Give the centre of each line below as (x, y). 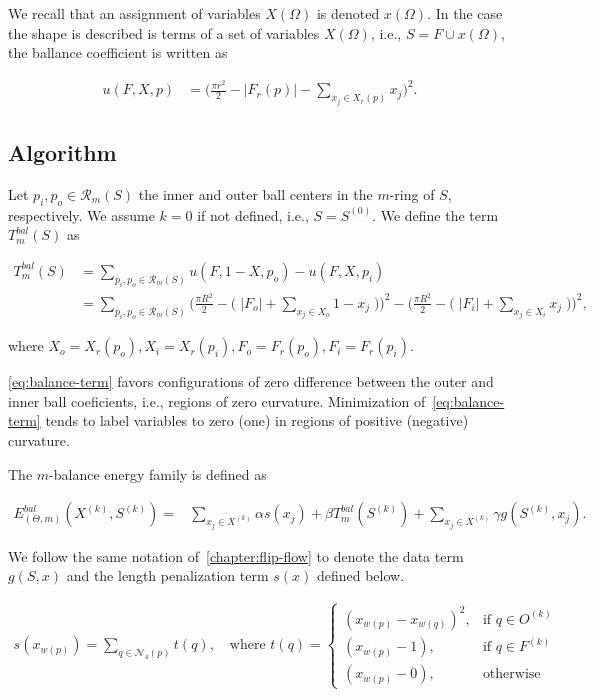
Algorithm (62, 152)
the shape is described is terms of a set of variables (164, 32)
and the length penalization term (167, 575)
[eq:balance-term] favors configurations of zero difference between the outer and (251, 381)
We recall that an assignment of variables (134, 13)
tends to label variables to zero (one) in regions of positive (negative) (257, 420)
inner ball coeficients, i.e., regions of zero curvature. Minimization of (217, 400)
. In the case (465, 13)
